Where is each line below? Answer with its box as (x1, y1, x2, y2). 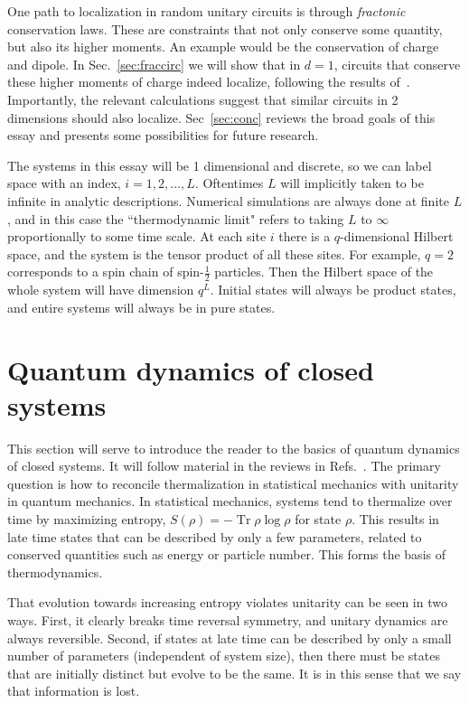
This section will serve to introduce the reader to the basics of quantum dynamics (7, 438, 460, 457)
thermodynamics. (7, 562, 103, 581)
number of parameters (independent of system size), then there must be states (7, 646, 440, 665)
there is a (278, 227, 331, 246)
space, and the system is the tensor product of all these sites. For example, (7, 244, 421, 263)
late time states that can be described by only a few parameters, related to (7, 527, 422, 546)
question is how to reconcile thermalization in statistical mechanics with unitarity (7, 473, 459, 492)
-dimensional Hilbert (340, 227, 454, 246)
